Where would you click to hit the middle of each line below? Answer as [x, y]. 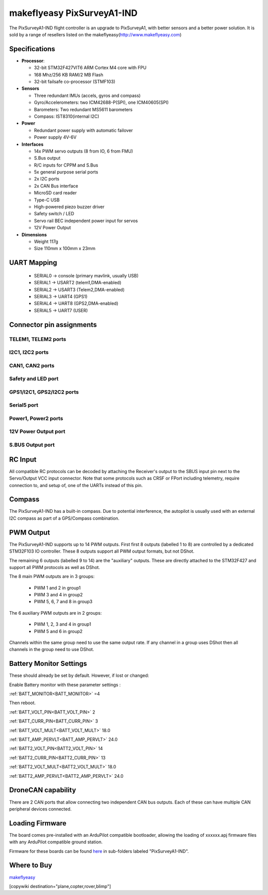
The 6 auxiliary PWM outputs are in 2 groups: [55, 613]
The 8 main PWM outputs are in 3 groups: [52, 576]
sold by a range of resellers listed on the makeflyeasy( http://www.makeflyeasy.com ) [95, 34]
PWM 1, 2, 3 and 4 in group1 [63, 624]
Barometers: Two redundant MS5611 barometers [83, 109]
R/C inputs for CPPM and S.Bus [66, 165]
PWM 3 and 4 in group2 [58, 595]
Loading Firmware [38, 823]
